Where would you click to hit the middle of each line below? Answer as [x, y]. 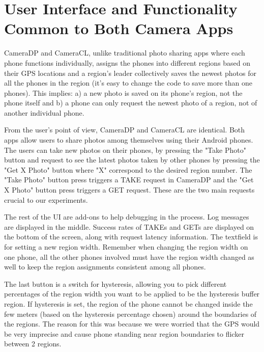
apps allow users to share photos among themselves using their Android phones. [129, 140]
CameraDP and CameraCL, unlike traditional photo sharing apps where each [125, 53]
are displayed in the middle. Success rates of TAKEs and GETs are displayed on [129, 226]
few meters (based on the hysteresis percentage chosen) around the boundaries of [130, 314]
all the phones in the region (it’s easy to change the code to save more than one [128, 83]
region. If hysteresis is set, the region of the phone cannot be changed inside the [128, 303]
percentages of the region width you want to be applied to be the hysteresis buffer [132, 294]
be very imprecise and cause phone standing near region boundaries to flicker [124, 333]
